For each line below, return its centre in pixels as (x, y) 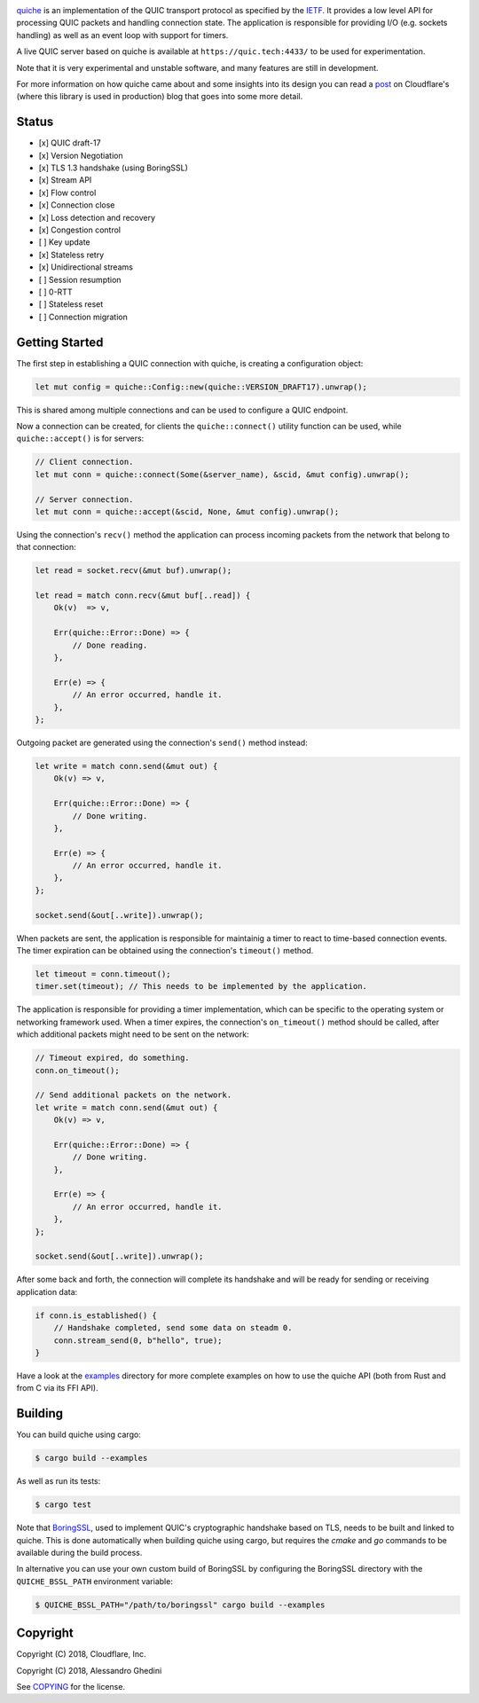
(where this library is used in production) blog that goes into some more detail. (160, 97)
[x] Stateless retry (71, 255)
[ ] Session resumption (80, 279)
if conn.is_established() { (96, 1315)
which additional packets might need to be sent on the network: (133, 1034)
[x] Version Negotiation (81, 155)
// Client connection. (84, 462)
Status (35, 122)
